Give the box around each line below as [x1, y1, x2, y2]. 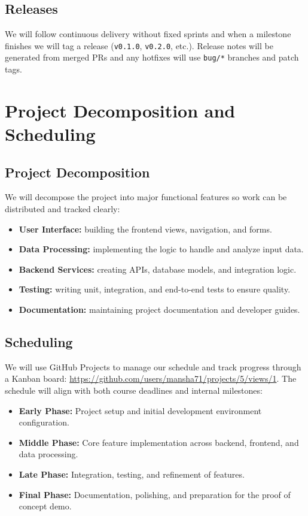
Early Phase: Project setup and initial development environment [19, 404, 262, 417]
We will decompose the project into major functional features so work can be [5, 191, 287, 203]
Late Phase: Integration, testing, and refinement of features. [19, 467, 245, 480]
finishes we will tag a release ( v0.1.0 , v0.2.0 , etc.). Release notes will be [5, 39, 273, 52]
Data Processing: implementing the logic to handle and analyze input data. [19, 243, 304, 255]
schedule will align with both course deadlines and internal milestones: [5, 384, 263, 397]
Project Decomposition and [5, 98, 236, 122]
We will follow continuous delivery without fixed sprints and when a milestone [5, 28, 291, 40]
